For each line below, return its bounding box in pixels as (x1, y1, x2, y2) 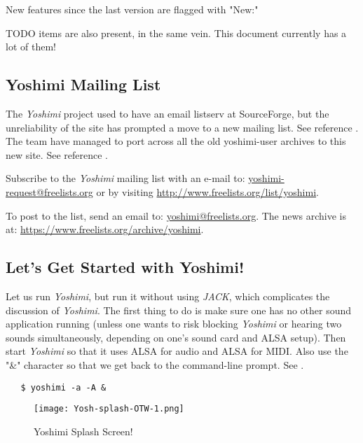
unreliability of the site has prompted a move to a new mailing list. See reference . (6, 120, 359, 134)
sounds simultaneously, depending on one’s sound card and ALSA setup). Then (6, 330, 346, 344)
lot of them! (6, 39, 56, 54)
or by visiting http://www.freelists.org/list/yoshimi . (96, 184, 319, 199)
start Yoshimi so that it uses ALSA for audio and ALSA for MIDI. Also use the (6, 344, 348, 358)
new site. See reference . (6, 147, 108, 162)
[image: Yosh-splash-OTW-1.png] (34, 404, 184, 414)
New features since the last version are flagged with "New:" (6, 2, 259, 16)
